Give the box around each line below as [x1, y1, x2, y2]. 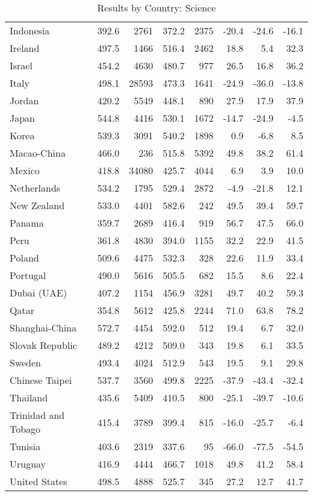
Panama [10, 216, 44, 230]
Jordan [10, 93, 39, 107]
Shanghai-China [10, 321, 77, 334]
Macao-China [10, 146, 66, 160]
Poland [10, 251, 39, 265]
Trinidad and [10, 408, 65, 422]
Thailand [10, 391, 48, 404]
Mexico [10, 163, 40, 177]
